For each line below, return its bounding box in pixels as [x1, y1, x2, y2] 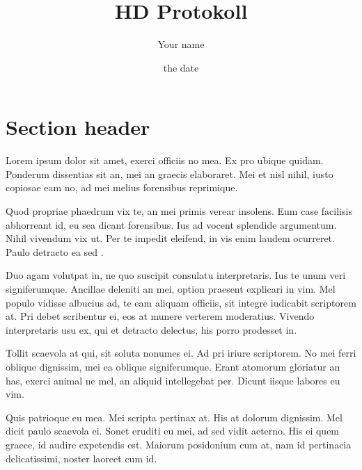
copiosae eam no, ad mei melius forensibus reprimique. [6, 180, 238, 195]
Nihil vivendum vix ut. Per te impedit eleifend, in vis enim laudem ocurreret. [6, 231, 335, 245]
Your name [157, 37, 205, 51]
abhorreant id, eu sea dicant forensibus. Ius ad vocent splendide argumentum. [6, 217, 337, 232]
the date [163, 60, 199, 74]
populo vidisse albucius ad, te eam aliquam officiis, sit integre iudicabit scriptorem [6, 295, 356, 309]
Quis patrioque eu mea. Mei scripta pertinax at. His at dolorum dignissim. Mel [6, 410, 343, 424]
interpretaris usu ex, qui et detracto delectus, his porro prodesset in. [6, 322, 297, 337]
